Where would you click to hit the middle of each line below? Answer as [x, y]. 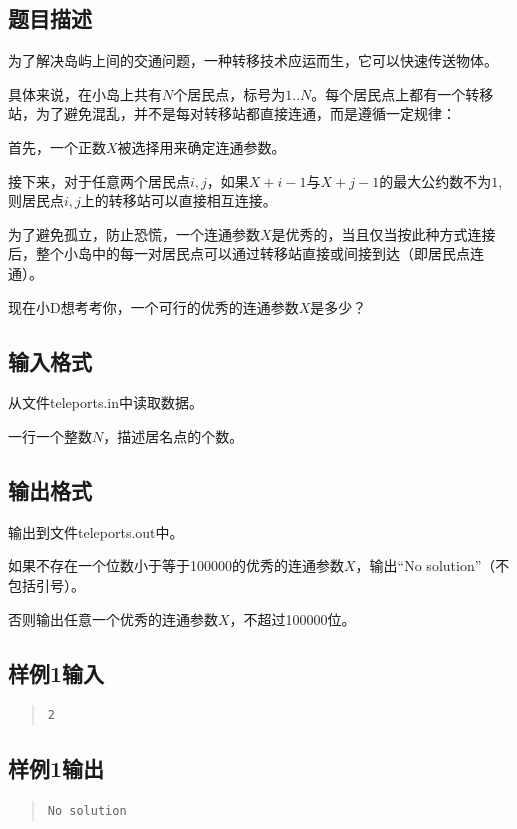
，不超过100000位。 [292, 618]
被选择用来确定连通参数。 [201, 146]
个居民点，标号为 [229, 93]
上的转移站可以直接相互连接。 [178, 200]
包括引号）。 [46, 584]
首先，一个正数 [57, 146]
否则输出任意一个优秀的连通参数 [113, 618]
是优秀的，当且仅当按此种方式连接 [383, 233]
